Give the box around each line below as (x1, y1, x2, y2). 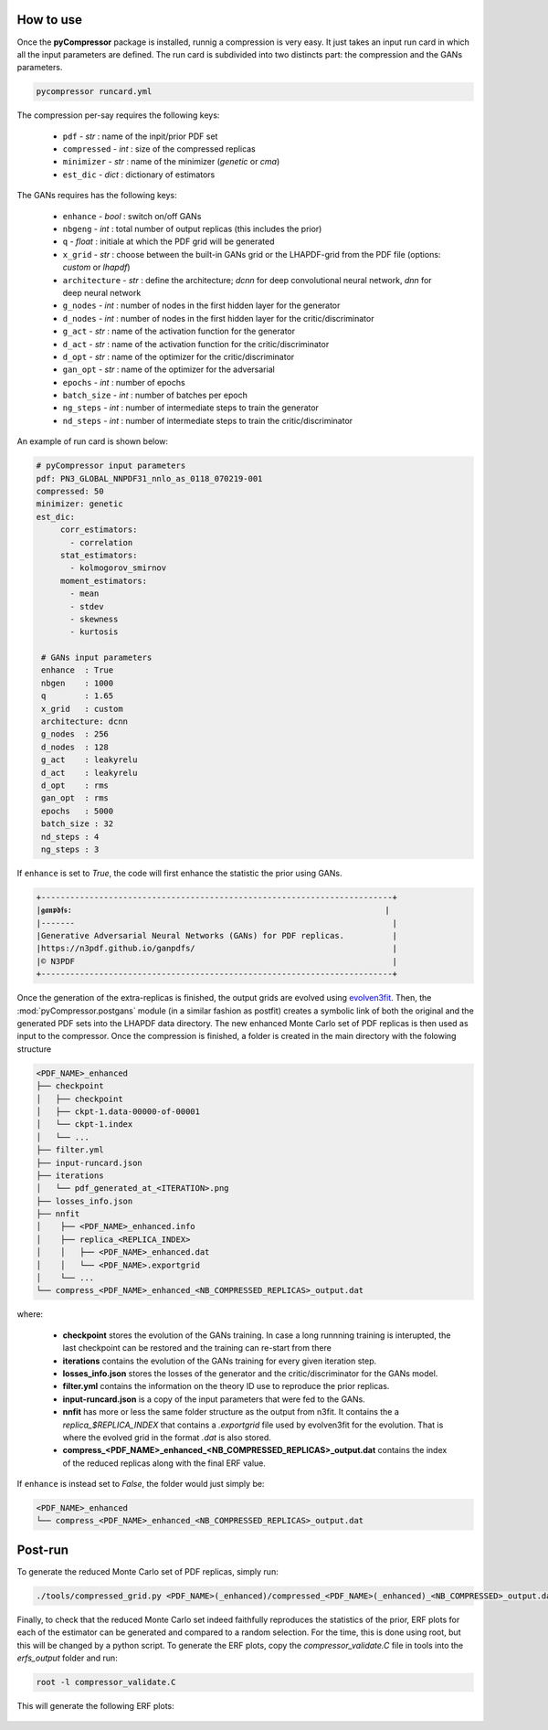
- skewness (69, 613, 119, 624)
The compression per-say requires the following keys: (16, 110, 220, 121)
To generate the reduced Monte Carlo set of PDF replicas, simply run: (16, 1565, 279, 1576)
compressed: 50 (36, 486, 104, 497)
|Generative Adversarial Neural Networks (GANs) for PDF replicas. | (36, 930, 397, 941)
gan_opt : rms (41, 793, 110, 803)
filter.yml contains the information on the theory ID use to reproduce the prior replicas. (62, 1381, 390, 1392)
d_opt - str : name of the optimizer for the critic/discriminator (62, 351, 295, 362)
